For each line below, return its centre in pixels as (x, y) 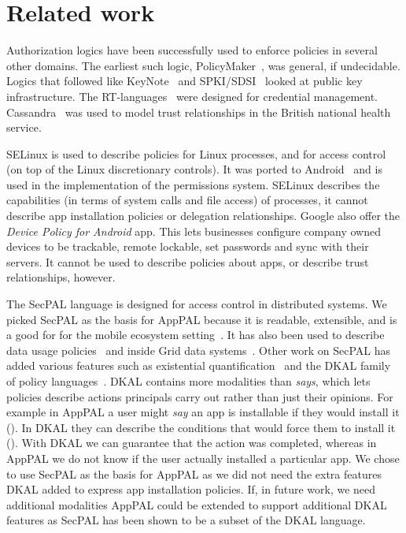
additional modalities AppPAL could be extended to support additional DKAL (197, 504)
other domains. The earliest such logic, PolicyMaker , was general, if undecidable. (203, 65)
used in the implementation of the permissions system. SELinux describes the (193, 184)
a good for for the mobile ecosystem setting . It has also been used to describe (196, 335)
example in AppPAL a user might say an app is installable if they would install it (203, 412)
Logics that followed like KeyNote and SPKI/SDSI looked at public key (185, 81)
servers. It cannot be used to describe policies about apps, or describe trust (188, 261)
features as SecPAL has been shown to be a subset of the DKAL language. (186, 520)
